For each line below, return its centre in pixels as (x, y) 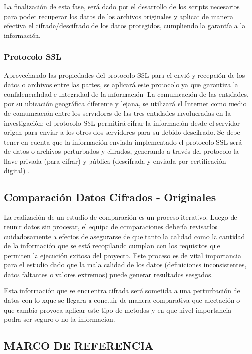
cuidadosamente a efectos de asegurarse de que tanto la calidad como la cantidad (125, 236)
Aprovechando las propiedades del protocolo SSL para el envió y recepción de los (125, 75)
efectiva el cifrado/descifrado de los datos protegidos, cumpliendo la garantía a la (125, 26)
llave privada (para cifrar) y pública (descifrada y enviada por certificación (115, 160)
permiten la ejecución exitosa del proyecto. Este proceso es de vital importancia (123, 255)
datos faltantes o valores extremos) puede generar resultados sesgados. (108, 274)
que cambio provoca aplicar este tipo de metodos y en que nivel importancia (118, 309)
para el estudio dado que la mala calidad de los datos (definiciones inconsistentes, (125, 265)
